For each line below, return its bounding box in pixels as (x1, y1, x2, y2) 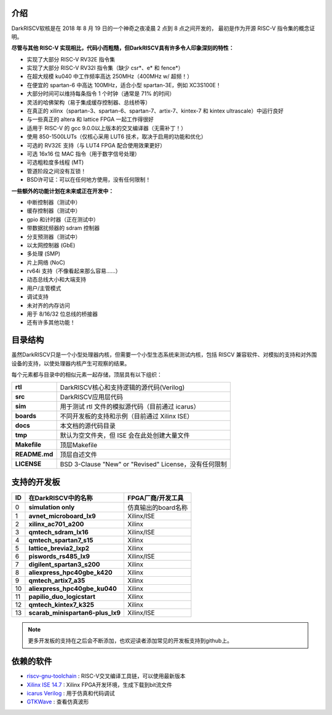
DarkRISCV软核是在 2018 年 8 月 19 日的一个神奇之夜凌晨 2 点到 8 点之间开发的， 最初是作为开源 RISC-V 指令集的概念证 (11, 25, 315, 32)
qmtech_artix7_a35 (28, 576, 85, 585)
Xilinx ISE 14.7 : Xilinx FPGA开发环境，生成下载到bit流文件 (26, 681, 172, 688)
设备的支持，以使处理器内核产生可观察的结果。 (11, 359, 130, 367)
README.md (15, 450, 53, 459)
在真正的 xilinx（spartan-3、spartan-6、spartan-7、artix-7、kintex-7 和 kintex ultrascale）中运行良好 (26, 107, 284, 115)
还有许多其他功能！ (26, 319, 76, 326)
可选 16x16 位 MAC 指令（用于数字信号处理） (26, 150, 141, 157)
